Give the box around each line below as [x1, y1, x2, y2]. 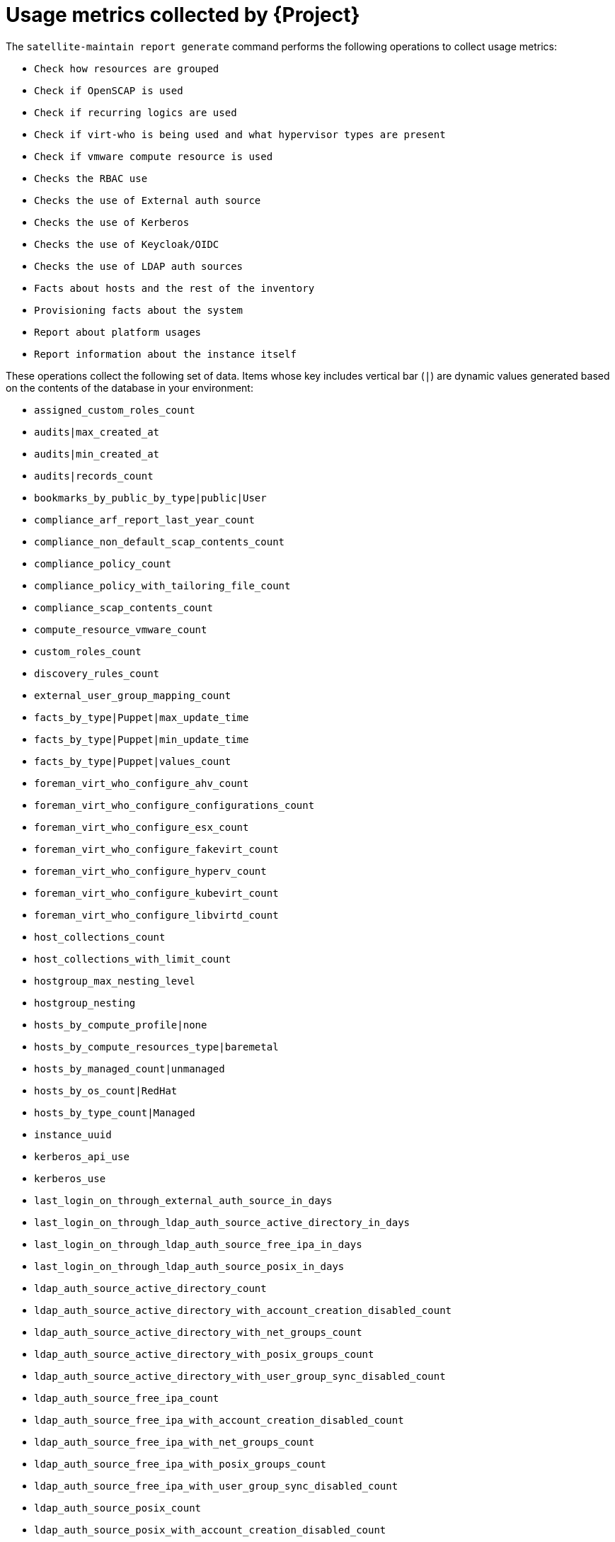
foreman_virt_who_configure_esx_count [34, 821, 249, 833]
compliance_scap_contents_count [34, 601, 213, 613]
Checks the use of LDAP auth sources [34, 260, 243, 272]
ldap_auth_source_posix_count [34, 1502, 202, 1514]
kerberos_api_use [34, 1150, 130, 1162]
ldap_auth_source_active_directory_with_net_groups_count [34, 1326, 362, 1338]
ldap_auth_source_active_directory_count [34, 1282, 267, 1294]
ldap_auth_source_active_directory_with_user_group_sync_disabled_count [34, 1370, 446, 1382]
